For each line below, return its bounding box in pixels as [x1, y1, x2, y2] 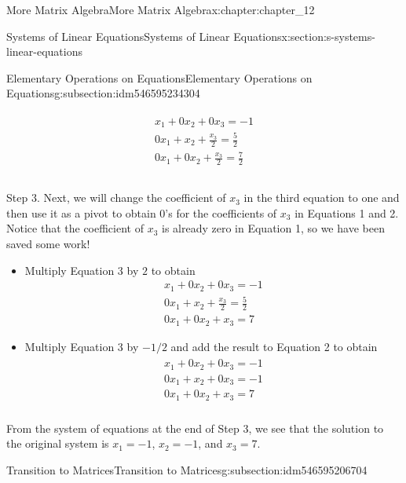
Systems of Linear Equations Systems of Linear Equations [6, 27, 282, 44]
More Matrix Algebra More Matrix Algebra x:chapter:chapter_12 [6, 2, 315, 17]
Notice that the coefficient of [6, 220, 144, 236]
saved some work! [6, 236, 90, 252]
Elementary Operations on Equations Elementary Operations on [6, 69, 313, 86]
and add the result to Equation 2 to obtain [170, 338, 378, 354]
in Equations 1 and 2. [294, 204, 399, 221]
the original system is [6, 435, 109, 452]
